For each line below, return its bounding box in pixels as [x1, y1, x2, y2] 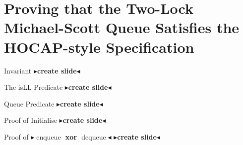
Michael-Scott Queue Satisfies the [4, 17, 240, 37]
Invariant [4, 65, 32, 75]
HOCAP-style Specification [4, 36, 194, 57]
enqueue [36, 134, 61, 141]
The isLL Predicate [4, 82, 63, 92]
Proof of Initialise [4, 115, 57, 125]
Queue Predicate [4, 98, 55, 109]
